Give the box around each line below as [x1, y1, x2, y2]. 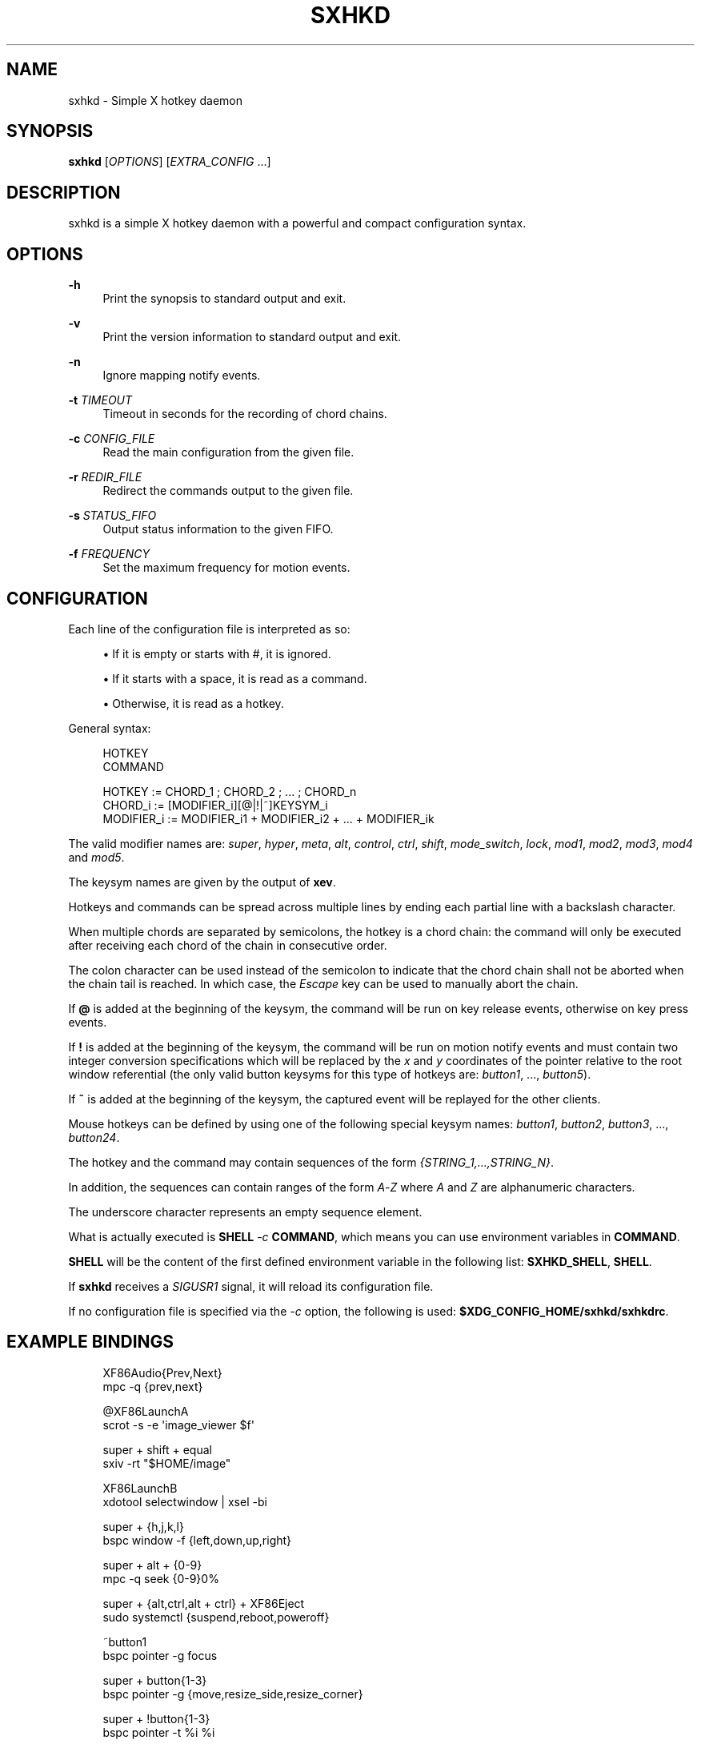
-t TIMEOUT [68, 393, 133, 408]
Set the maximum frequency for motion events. [102, 561, 350, 575]
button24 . [68, 1130, 120, 1144]
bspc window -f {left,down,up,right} [102, 1533, 292, 1547]
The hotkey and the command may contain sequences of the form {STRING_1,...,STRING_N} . [68, 1155, 554, 1169]
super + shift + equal [102, 1442, 212, 1457]
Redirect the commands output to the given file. [102, 484, 354, 498]
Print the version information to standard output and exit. [102, 330, 401, 344]
